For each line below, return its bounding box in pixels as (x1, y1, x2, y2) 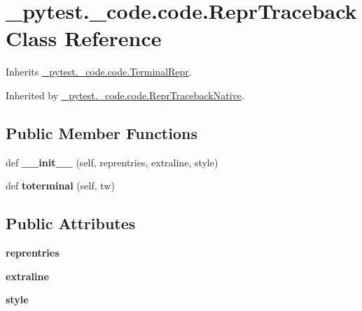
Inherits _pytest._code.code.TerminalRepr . (6, 64, 192, 79)
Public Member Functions (6, 122, 197, 143)
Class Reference (6, 24, 162, 52)
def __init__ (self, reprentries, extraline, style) (6, 154, 218, 169)
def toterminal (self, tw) (6, 178, 115, 193)
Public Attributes (6, 212, 136, 234)
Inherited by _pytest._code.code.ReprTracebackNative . (6, 87, 244, 102)
